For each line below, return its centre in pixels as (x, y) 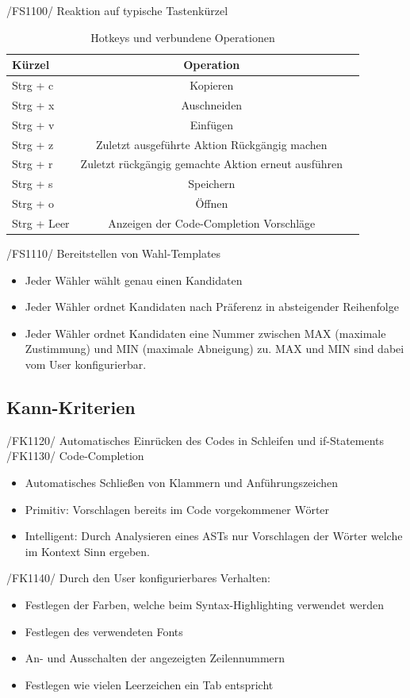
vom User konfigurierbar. (86, 364)
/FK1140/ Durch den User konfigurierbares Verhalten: (138, 578)
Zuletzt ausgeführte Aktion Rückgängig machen (212, 144)
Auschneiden (212, 104)
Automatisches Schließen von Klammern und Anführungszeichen (182, 482)
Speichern (212, 184)
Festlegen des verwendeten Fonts (104, 631)
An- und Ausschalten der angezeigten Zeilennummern (155, 658)
